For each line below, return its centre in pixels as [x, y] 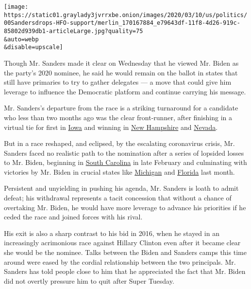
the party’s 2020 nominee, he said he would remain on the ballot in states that [121, 72]
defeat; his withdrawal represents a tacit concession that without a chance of [118, 198]
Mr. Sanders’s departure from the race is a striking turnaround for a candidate [121, 108]
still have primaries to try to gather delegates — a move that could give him [118, 82]
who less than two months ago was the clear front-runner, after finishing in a [118, 117]
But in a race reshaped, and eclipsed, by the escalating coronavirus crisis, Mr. [119, 143]
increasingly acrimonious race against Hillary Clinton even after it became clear [122, 243]
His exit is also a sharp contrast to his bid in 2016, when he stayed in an [112, 233]
